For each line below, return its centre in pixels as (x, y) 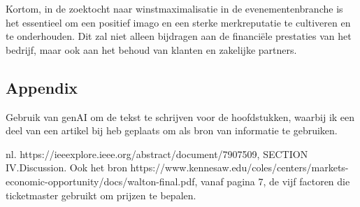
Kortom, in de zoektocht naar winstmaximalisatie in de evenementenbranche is (174, 8)
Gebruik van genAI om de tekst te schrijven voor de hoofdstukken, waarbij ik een (180, 116)
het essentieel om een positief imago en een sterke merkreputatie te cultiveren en (178, 22)
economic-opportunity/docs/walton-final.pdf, (102, 181)
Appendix (42, 87)
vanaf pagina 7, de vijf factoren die (275, 181)
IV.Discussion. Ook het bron (66, 167)
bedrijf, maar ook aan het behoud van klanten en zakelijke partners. (151, 49)
